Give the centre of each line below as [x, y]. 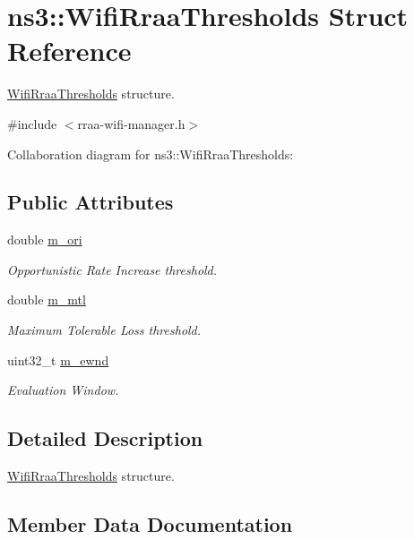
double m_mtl [47, 299]
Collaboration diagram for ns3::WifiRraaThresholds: [151, 154]
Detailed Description [105, 438]
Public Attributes [91, 202]
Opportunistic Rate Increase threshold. [112, 269]
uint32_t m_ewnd [58, 359]
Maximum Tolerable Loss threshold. [104, 330]
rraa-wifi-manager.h [131, 123]
